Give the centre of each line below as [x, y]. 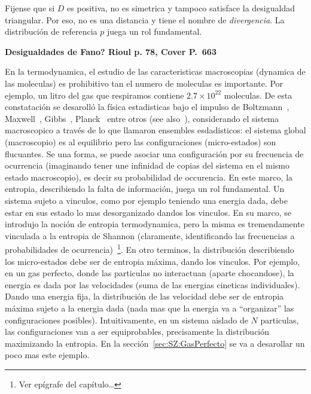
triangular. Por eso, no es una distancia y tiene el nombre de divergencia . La [145, 19]
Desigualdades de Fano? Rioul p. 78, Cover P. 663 [111, 51]
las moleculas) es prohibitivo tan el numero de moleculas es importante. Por [144, 83]
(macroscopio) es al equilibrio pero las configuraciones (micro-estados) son [141, 141]
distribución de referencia [51, 31]
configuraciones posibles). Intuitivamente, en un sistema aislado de [126, 320]
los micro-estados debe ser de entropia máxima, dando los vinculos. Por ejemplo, [153, 261]
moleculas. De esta [258, 95]
